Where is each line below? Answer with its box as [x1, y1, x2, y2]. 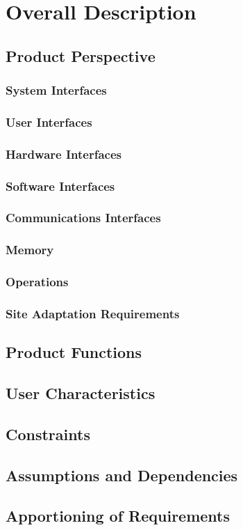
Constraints [6, 423, 90, 444]
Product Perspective [6, 45, 156, 66]
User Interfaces [6, 113, 92, 130]
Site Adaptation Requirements [6, 304, 180, 322]
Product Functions [6, 341, 142, 363]
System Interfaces [6, 81, 107, 99]
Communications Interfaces [6, 209, 161, 226]
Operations [6, 273, 69, 290]
